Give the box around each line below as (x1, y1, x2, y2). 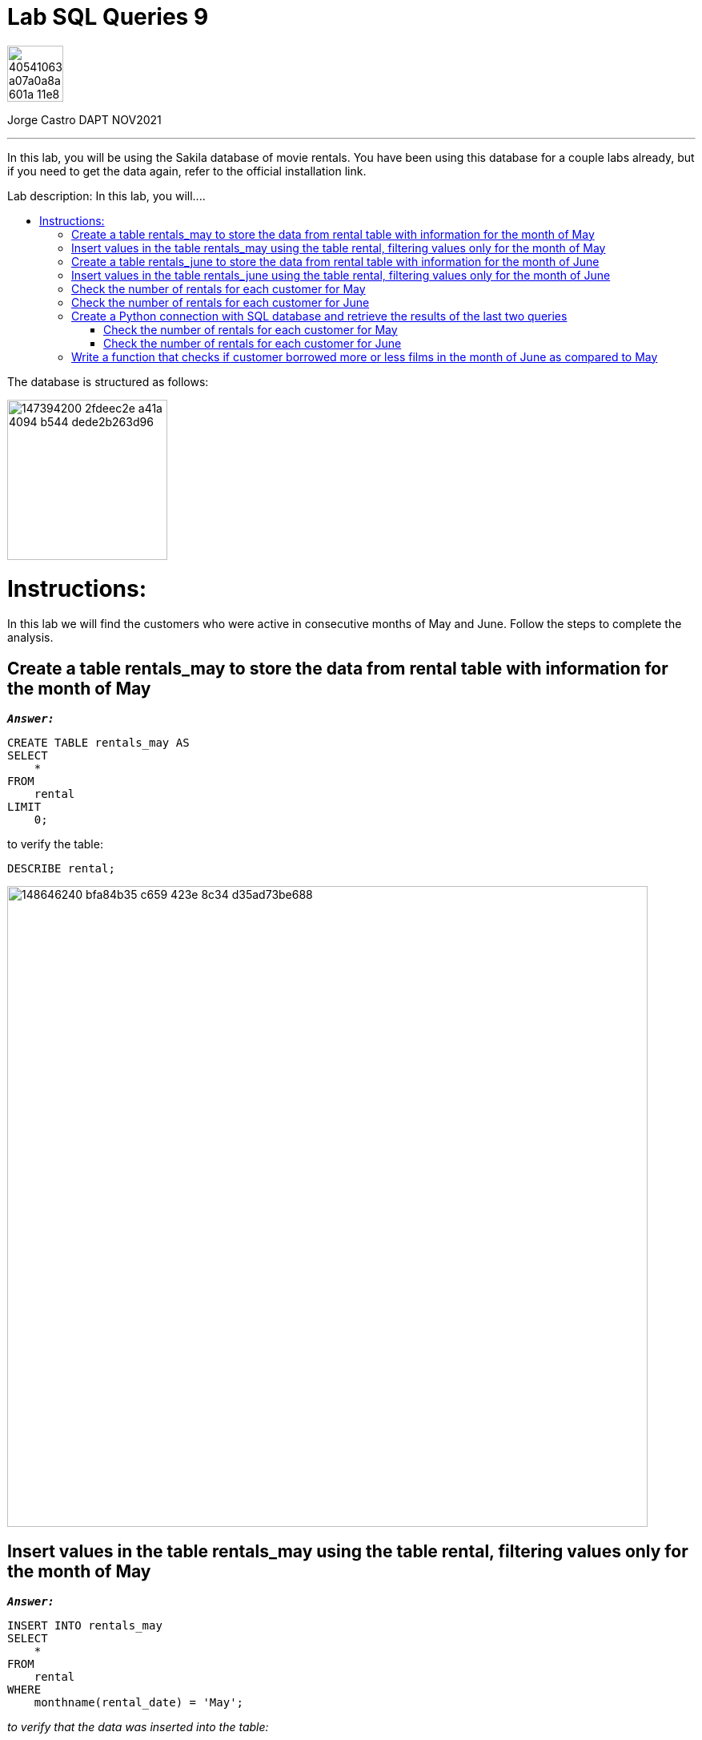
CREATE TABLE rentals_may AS (7, 736, 190, 750)
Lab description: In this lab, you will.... (7, 188, 206, 203)
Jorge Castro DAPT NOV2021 (7, 112, 162, 127)
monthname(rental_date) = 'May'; (34, 1695, 244, 1709)
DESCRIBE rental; (7, 862, 115, 876)
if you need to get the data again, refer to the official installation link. (7, 163, 367, 178)
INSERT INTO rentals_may (7, 1618, 162, 1632)
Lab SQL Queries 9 (7, 3, 209, 30)
